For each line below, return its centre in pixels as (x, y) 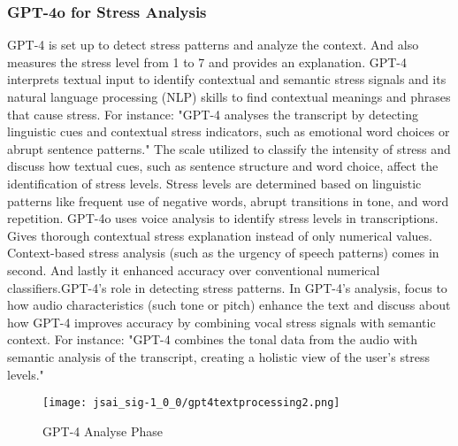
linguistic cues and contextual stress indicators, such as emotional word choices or (229, 131)
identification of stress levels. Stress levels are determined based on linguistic (214, 183)
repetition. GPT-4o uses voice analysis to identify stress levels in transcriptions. (223, 218)
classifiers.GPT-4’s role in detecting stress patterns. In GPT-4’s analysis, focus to (227, 287)
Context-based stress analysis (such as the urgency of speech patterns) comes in (223, 253)
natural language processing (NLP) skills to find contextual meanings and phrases (229, 96)
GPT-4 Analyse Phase (103, 431)
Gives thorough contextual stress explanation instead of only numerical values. (220, 235)
